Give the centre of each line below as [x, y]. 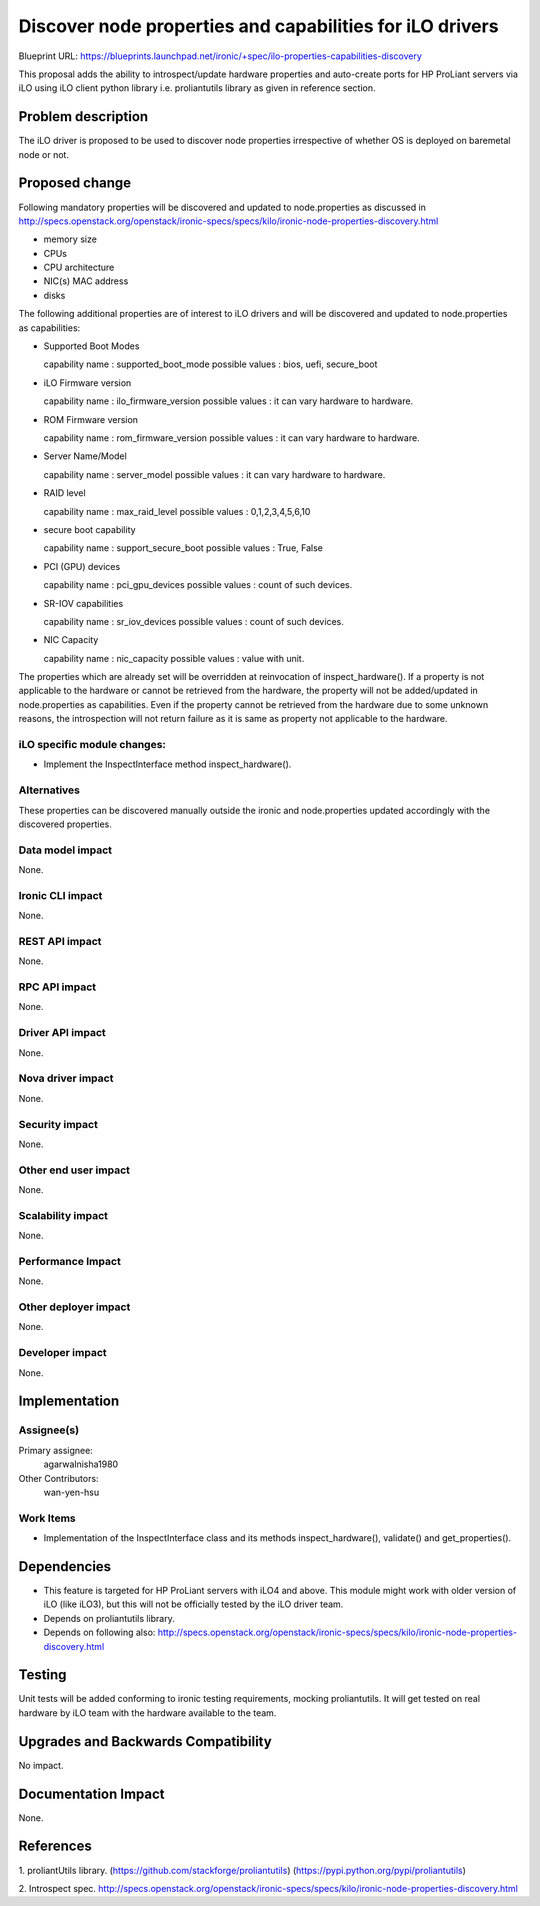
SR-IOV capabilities [83, 603]
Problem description [83, 116]
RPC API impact [57, 987]
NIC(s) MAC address [86, 281]
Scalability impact [63, 1215]
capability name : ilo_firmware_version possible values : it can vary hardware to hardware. [228, 401]
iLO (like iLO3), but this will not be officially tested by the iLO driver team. [193, 1604]
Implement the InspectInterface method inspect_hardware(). [167, 764]
